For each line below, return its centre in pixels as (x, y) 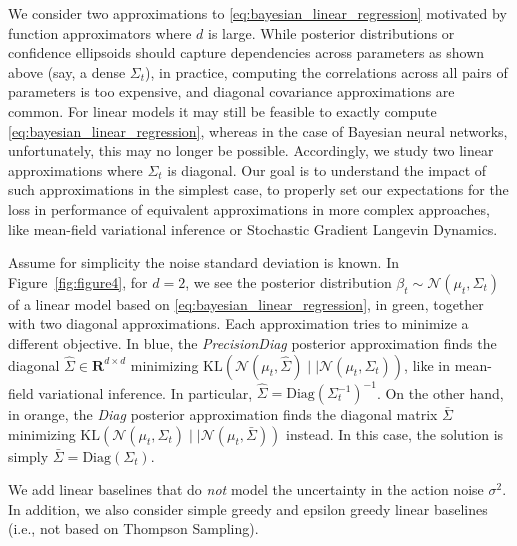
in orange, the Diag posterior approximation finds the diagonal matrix (223, 414)
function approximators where (100, 32)
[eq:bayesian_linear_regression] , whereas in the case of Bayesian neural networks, (258, 130)
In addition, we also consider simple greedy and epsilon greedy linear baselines (248, 508)
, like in (427, 364)
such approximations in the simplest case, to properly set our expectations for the (258, 189)
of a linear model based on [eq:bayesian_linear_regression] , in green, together (246, 303)
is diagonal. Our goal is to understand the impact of (327, 169)
